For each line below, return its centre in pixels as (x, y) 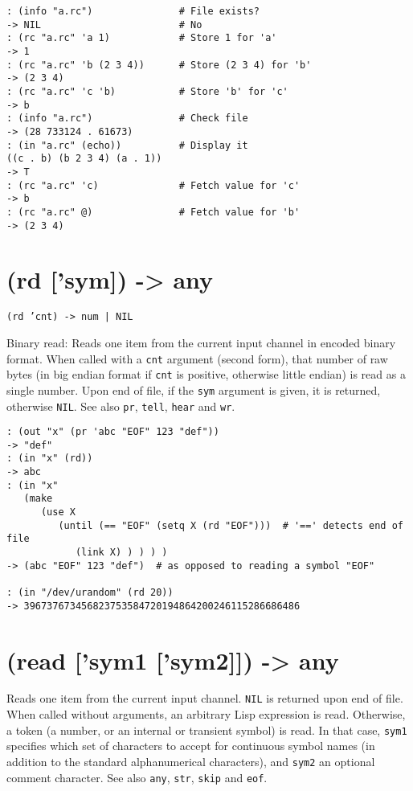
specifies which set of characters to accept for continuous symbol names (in (191, 746)
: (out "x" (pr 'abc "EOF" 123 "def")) (113, 432)
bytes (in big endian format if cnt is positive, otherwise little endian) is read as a (206, 374)
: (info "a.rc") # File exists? (133, 11)
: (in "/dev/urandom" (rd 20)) (90, 593)
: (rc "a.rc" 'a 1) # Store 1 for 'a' (142, 38)
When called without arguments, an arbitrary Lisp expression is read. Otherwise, (206, 714)
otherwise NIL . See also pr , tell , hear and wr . (121, 406)
